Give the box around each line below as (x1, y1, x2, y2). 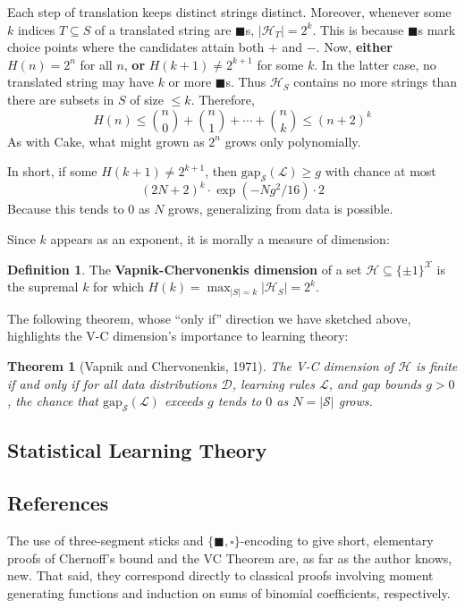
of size (130, 89, 165, 108)
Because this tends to (7, 199, 124, 218)
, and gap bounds (328, 374, 422, 393)
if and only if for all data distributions (7, 374, 217, 393)
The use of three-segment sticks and (7, 530, 204, 549)
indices (17, 20, 55, 38)
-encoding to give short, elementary (240, 530, 434, 549)
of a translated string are (95, 20, 232, 38)
